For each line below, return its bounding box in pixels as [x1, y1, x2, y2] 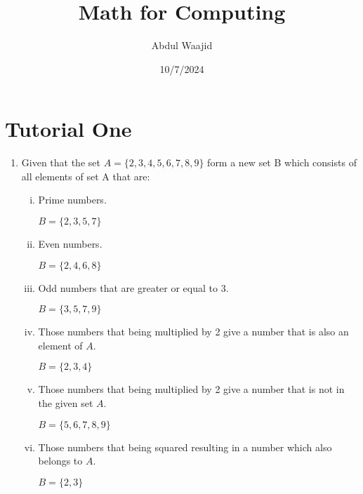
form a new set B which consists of [207, 155, 357, 170]
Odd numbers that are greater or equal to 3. [38, 280, 229, 295]
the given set [38, 396, 93, 410]
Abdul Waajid [151, 38, 213, 53]
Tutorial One [5, 114, 132, 143]
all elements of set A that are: [21, 168, 150, 183]
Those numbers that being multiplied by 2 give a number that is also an [38, 324, 349, 339]
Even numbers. [38, 236, 103, 251]
